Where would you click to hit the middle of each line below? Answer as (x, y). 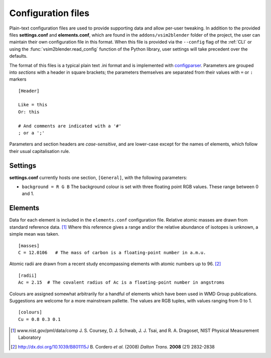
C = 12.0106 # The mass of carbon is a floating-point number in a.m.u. (112, 252)
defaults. (18, 56)
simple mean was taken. (34, 234)
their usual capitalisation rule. (40, 151)
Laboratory (30, 337)
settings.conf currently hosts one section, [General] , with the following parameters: (98, 177)
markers (18, 79)
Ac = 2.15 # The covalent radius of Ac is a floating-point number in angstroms (121, 283)
